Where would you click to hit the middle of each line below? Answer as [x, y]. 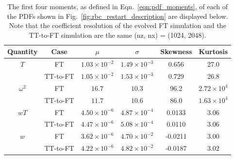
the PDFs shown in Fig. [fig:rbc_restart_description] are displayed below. [117, 16]
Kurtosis [213, 51]
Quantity [23, 51]
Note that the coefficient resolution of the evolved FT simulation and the [117, 25]
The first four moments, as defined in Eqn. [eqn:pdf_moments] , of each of [118, 6]
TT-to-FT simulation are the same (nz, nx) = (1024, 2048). [117, 35]
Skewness [176, 51]
